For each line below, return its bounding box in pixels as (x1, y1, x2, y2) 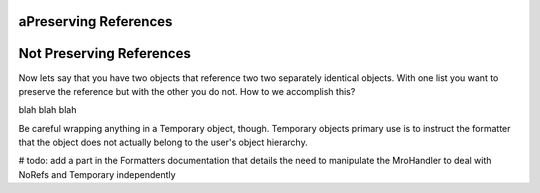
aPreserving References (18, 13, 173, 30)
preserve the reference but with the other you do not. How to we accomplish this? (18, 85, 356, 97)
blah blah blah (18, 104, 77, 116)
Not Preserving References (18, 45, 192, 62)
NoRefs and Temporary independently (18, 168, 176, 180)
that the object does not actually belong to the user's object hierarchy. (18, 136, 309, 149)
